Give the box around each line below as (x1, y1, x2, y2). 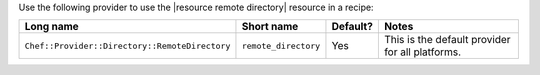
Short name (241, 20, 299, 34)
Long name (24, 20, 79, 34)
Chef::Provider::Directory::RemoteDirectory (24, 40, 231, 51)
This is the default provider (383, 33, 511, 47)
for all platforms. (383, 45, 462, 59)
